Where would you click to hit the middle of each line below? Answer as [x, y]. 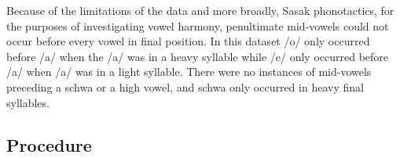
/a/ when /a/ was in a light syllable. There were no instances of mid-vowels [189, 72]
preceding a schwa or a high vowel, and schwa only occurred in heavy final [185, 86]
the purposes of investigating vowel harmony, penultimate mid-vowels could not [198, 25]
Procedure [49, 144]
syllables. [28, 102]
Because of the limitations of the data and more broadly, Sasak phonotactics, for [200, 10]
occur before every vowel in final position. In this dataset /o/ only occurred [188, 41]
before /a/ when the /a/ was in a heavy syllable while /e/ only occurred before [198, 56]
